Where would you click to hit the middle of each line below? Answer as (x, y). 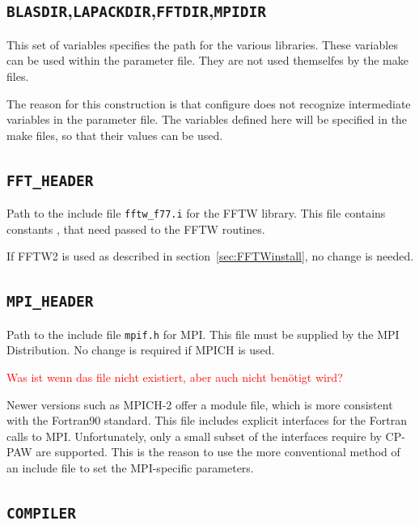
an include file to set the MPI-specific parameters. (130, 467)
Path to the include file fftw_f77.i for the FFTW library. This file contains (196, 213)
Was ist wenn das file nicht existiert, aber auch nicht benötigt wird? (175, 377)
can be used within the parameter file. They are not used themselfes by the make (207, 60)
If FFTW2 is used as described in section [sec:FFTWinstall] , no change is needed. (210, 256)
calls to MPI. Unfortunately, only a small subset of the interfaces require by (194, 436)
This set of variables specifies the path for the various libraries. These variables (202, 44)
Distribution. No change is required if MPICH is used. (141, 350)
